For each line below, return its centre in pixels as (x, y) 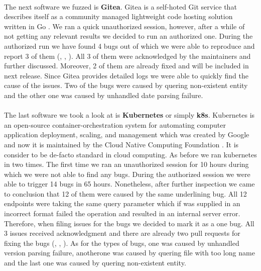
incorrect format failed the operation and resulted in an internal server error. (122, 213)
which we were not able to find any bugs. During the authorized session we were (127, 174)
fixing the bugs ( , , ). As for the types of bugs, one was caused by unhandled (122, 243)
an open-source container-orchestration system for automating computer (115, 124)
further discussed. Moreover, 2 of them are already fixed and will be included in (126, 66)
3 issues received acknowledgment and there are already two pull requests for (122, 233)
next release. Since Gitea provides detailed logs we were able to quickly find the (126, 75)
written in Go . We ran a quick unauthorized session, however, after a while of (124, 26)
